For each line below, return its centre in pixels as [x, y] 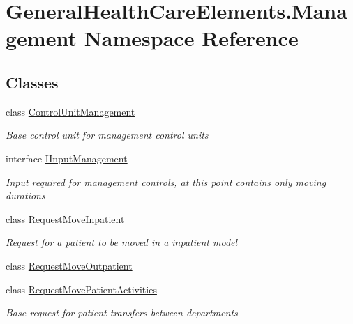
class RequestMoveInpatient [65, 218]
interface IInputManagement [67, 158]
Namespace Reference [191, 38]
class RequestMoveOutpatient [69, 265]
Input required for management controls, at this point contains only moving [166, 182]
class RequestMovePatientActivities [81, 289]
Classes [32, 82]
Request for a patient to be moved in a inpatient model [122, 242]
